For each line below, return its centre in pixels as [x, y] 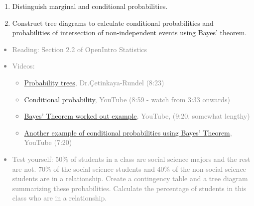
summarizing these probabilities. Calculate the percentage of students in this [129, 188]
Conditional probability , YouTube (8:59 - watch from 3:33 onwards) [127, 99]
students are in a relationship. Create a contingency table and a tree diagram [130, 178]
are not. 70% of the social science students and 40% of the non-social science [129, 169]
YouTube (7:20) [48, 142]
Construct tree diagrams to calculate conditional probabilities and [113, 23]
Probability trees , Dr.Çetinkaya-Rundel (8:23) [94, 82]
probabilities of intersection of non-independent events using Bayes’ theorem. [129, 33]
